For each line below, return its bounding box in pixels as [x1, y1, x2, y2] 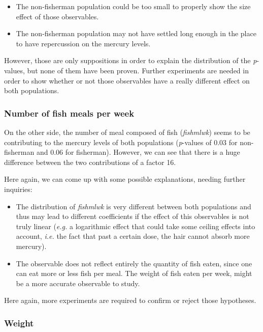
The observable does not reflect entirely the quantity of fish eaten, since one [16, 258, 252, 268]
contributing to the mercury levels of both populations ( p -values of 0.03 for [4, 136, 238, 147]
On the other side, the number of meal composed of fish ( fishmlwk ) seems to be [4, 126, 250, 137]
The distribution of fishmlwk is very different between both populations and [16, 201, 251, 211]
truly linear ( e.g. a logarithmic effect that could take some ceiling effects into [16, 220, 255, 231]
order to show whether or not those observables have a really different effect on [4, 75, 250, 86]
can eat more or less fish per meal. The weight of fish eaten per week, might [16, 268, 252, 279]
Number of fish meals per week [4, 106, 135, 119]
